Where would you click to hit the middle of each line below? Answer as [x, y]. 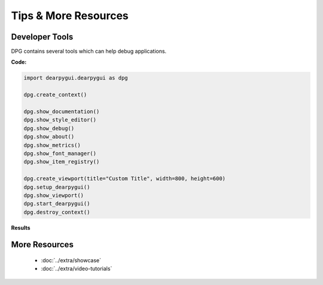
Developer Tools [42, 37]
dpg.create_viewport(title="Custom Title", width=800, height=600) [125, 179]
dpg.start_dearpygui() [57, 204]
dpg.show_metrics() [52, 145]
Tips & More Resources [70, 16]
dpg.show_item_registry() [62, 162]
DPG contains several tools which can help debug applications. [89, 51]
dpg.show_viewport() [54, 195]
